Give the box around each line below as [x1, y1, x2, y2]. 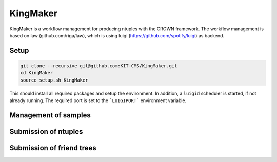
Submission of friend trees [9, 144, 97, 152]
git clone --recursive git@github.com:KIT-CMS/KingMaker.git [20, 63, 177, 69]
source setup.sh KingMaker [20, 77, 88, 83]
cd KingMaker [20, 70, 53, 76]
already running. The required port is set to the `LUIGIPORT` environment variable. [9, 97, 187, 104]
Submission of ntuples [9, 127, 83, 136]
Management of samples [9, 111, 91, 119]
